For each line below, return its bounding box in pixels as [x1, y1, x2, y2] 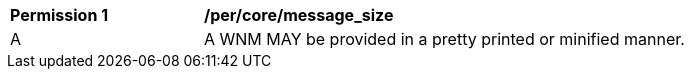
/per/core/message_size [204, 5, 394, 25]
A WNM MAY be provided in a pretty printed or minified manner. [204, 29, 685, 49]
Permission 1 [10, 5, 109, 25]
